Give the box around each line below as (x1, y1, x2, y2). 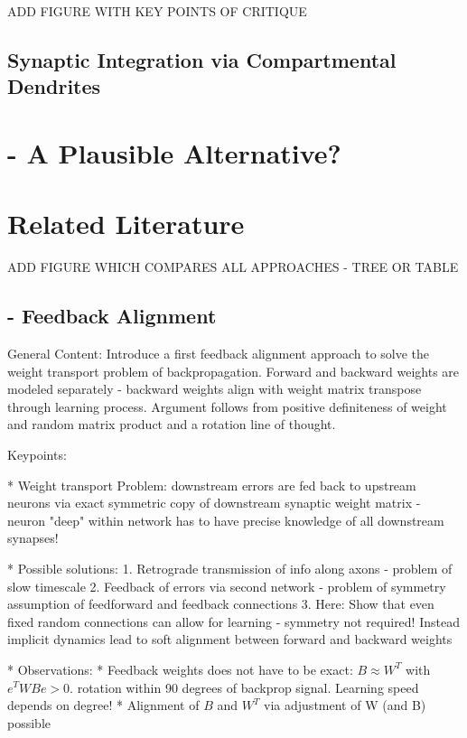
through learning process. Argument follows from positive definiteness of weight (7, 397, 447, 416)
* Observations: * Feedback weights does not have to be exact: (7, 659, 353, 678)
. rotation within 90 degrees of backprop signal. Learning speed (70, 677, 419, 696)
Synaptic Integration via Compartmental (7, 45, 397, 73)
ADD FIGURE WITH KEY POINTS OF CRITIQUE (7, 2, 307, 20)
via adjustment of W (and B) (264, 696, 426, 715)
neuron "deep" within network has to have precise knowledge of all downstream (7, 510, 444, 529)
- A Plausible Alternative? (7, 134, 341, 171)
